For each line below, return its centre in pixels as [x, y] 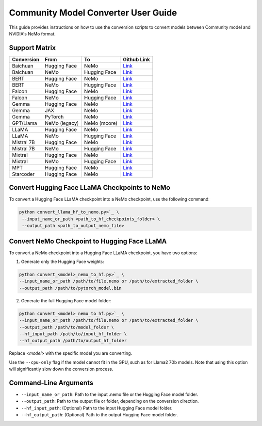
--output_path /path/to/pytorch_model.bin [70, 288]
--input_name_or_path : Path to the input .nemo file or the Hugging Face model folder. [110, 394]
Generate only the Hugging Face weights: [63, 262]
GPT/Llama [25, 123]
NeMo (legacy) [62, 123]
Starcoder [23, 174]
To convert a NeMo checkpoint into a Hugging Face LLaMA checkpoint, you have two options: [103, 253]
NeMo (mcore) [101, 123]
